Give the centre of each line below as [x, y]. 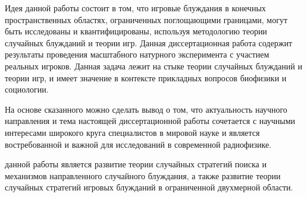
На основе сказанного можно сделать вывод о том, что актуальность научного [146, 109]
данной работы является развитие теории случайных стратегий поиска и [136, 164]
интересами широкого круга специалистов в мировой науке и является [132, 132]
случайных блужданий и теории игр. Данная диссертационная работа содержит [148, 42]
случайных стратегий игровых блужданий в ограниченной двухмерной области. [149, 187]
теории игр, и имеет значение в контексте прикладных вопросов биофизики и [146, 77]
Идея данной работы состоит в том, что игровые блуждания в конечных [135, 8]
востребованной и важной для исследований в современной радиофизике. [138, 144]
